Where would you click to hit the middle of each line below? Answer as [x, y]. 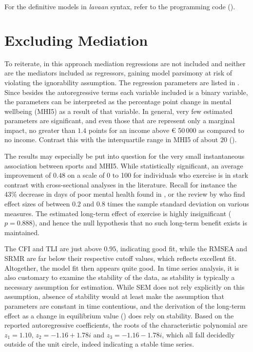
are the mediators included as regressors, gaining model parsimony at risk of [118, 73]
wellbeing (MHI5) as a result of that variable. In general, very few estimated [118, 111]
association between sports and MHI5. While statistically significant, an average [124, 165]
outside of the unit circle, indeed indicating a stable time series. [99, 344]
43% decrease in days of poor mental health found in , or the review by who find [125, 194]
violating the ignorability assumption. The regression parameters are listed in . [122, 82]
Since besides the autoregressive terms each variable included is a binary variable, [126, 92]
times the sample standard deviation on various [178, 204]
